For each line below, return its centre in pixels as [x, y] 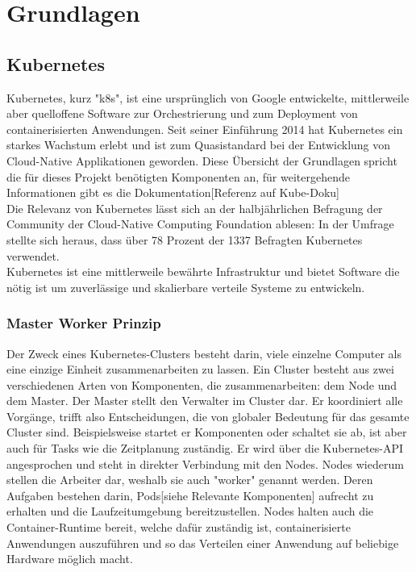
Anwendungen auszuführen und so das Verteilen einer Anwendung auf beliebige [203, 543]
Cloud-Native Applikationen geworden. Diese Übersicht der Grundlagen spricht [202, 160]
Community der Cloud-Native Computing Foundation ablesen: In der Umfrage [200, 224]
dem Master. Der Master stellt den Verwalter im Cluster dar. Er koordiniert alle [205, 401]
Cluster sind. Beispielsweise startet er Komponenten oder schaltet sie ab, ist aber [207, 432]
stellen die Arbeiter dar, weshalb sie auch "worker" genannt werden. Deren [190, 480]
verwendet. [33, 255]
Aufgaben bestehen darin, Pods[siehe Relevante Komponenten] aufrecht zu [190, 495]
